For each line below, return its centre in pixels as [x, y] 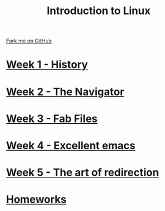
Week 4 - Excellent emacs [71, 145]
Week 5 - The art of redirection [83, 173]
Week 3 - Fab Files [52, 118]
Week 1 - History [47, 65]
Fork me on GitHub [29, 41]
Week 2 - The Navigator [65, 92]
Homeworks [36, 200]
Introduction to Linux [99, 11]
